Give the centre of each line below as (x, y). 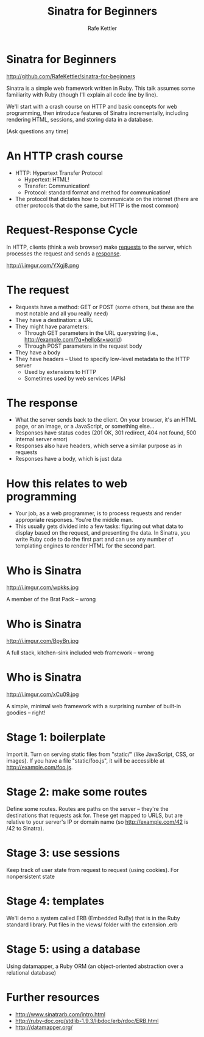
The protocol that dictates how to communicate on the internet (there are (107, 199)
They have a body (38, 352)
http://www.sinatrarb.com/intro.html (60, 1014)
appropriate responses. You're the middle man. (74, 520)
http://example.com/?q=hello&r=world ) (73, 339)
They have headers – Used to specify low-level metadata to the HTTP (102, 359)
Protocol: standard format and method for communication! (97, 192)
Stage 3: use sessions (63, 853)
